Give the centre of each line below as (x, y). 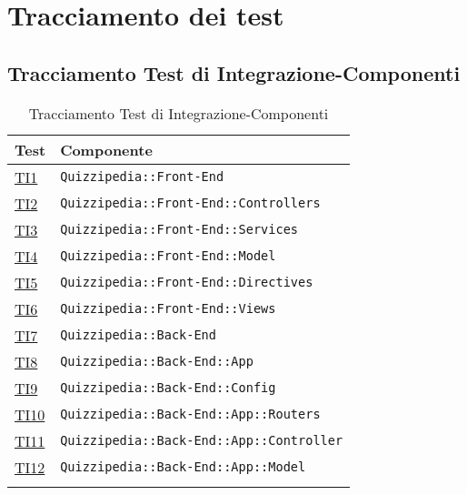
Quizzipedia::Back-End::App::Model (183, 467)
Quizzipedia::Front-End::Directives (187, 283)
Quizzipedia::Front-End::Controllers (190, 203)
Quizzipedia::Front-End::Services (179, 230)
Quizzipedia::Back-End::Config (168, 388)
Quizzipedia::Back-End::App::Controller (202, 441)
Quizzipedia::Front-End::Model (168, 256)
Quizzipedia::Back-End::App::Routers (190, 414)
